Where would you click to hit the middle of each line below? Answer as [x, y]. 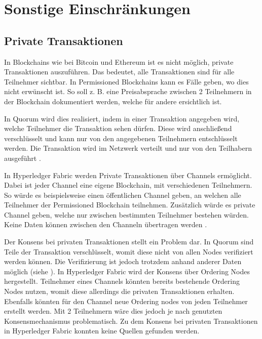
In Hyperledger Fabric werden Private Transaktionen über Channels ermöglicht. [128, 175]
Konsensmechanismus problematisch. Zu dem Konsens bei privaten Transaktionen [131, 321]
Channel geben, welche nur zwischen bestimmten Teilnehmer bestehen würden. [126, 214]
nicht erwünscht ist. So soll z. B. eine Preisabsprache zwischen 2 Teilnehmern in [128, 91]
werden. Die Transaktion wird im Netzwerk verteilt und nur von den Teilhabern [128, 148]
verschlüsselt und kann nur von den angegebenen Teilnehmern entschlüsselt [121, 138]
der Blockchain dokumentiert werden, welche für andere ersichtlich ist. [113, 101]
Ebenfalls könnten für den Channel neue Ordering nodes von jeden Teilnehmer [126, 301]
